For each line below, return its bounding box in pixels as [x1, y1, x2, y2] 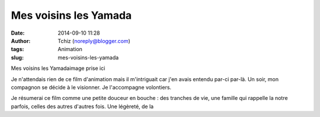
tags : [11, 46, 24, 53]
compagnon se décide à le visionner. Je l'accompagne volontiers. [11, 83, 172, 91]
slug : [11, 54, 24, 61]
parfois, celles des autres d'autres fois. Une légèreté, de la [11, 103, 154, 110]
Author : [11, 37, 31, 44]
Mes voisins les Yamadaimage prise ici [11, 65, 105, 72]
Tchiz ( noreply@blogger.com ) [57, 37, 130, 44]
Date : [11, 29, 25, 36]
